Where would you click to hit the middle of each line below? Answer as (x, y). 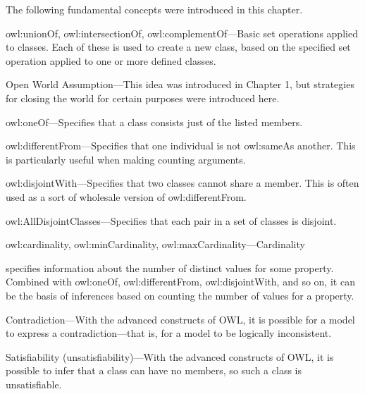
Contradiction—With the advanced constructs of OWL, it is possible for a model (180, 319)
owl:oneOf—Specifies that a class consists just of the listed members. (154, 122)
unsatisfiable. (34, 384)
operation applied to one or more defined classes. (111, 60)
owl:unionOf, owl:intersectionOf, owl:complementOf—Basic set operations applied (182, 33)
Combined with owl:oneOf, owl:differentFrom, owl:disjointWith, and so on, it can (180, 282)
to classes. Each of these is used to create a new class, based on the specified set (178, 47)
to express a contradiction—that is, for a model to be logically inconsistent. (169, 333)
